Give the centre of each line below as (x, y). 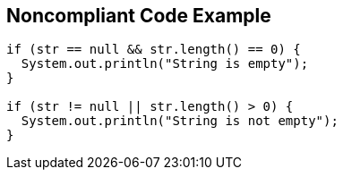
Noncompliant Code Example (139, 16)
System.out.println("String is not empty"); (180, 121)
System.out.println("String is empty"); (165, 64)
